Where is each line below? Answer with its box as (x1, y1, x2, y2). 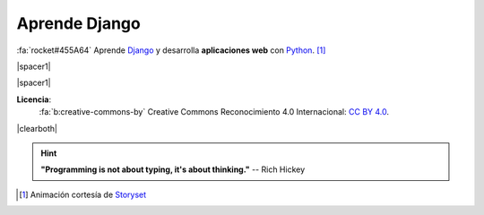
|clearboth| (16, 123, 58, 133)
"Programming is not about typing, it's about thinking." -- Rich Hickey (40, 164, 306, 175)
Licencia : (16, 94, 52, 105)
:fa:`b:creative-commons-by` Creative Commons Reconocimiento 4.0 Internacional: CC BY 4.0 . (39, 107, 390, 117)
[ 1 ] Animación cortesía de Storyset (19, 189, 147, 200)
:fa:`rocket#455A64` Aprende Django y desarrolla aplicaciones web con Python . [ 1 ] (16, 45, 326, 56)
